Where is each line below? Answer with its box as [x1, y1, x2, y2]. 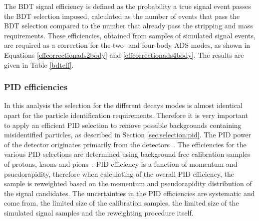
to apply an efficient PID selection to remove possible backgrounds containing [4, 119, 242, 130]
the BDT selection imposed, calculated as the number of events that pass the [4, 10, 240, 21]
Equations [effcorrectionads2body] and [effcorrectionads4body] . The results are [4, 49, 244, 60]
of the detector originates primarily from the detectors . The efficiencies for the [4, 139, 247, 149]
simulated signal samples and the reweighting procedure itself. [4, 207, 194, 218]
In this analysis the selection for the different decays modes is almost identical [4, 100, 243, 110]
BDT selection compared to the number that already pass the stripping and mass [4, 20, 253, 31]
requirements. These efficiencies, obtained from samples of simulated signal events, [4, 30, 256, 40]
